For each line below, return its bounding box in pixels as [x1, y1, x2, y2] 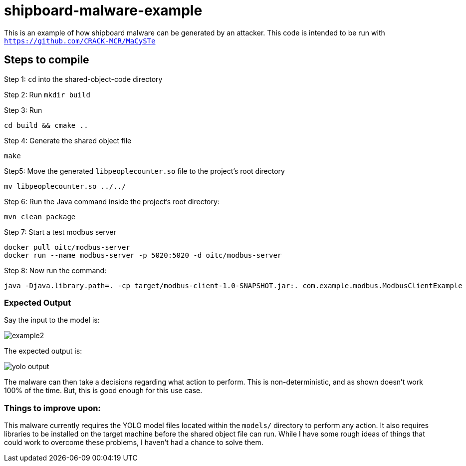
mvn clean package [4, 212, 76, 221]
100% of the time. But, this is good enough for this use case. [4, 386, 203, 395]
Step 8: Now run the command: [4, 266, 107, 275]
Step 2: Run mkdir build [4, 90, 90, 99]
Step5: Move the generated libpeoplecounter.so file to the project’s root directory [4, 166, 285, 175]
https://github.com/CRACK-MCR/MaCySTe [4, 36, 156, 45]
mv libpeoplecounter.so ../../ [4, 182, 126, 190]
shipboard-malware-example [4, 2, 203, 19]
